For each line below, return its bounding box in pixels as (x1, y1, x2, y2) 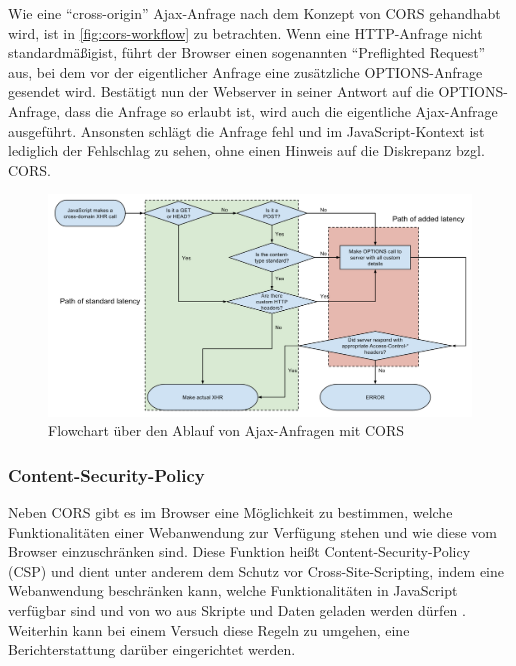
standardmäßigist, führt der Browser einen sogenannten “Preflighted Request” (8, 42, 486, 63)
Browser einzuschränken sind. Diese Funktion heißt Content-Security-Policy (8, 541, 471, 562)
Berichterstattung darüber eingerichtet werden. (8, 639, 296, 660)
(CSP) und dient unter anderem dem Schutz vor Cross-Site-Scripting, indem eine (8, 560, 505, 581)
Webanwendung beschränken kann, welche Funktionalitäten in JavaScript (8, 580, 458, 601)
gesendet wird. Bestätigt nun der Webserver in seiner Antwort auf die (8, 81, 434, 102)
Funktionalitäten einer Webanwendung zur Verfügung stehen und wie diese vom (8, 521, 497, 542)
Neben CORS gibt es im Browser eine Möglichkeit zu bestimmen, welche (8, 502, 453, 523)
